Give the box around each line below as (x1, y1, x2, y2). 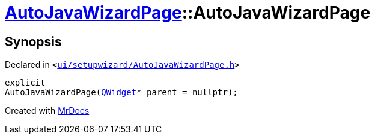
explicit (5, 78, 46, 88)
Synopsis (5, 34, 62, 49)
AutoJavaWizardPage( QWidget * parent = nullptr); (5, 87, 238, 98)
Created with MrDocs (5, 105, 90, 116)
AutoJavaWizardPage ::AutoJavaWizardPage (5, 2, 371, 23)
